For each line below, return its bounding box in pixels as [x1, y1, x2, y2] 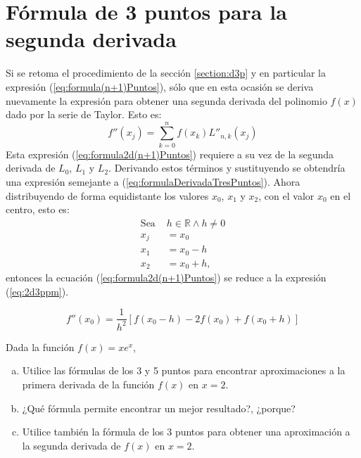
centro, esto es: [6, 202, 70, 217]
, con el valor [258, 188, 315, 203]
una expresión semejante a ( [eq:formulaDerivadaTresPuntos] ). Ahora [6, 174, 300, 189]
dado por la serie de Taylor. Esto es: [6, 107, 162, 122]
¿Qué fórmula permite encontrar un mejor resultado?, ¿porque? [22, 400, 296, 415]
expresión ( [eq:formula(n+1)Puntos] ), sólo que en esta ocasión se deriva [6, 79, 314, 94]
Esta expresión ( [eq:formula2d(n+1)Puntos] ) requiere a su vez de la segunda [6, 146, 334, 161]
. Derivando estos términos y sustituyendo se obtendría [108, 160, 346, 175]
